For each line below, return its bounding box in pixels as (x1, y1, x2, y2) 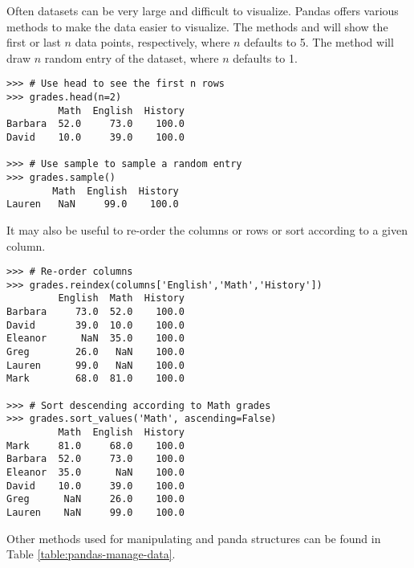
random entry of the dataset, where (44, 49, 219, 66)
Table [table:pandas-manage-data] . (6, 546, 176, 562)
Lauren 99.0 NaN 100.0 (6, 359, 185, 371)
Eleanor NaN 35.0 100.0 (6, 333, 185, 345)
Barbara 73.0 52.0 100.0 (6, 306, 185, 318)
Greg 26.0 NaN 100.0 (6, 346, 185, 358)
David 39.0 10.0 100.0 (6, 319, 185, 331)
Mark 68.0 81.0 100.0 (6, 373, 185, 385)
